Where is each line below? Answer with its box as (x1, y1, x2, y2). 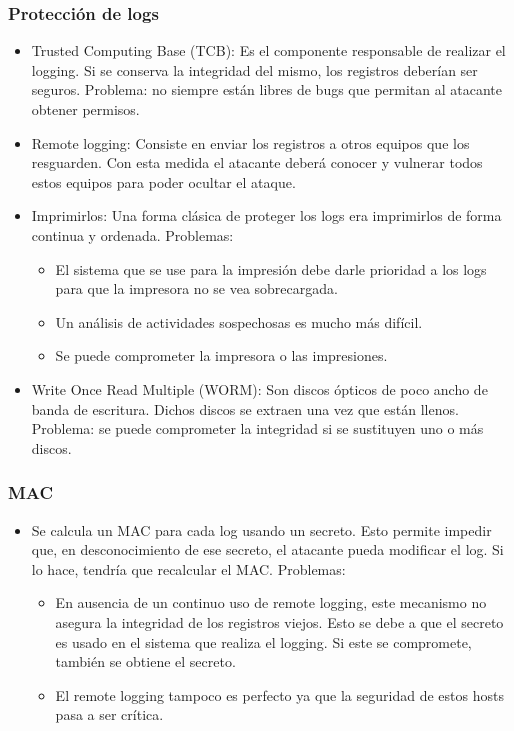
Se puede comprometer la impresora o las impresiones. (55, 345, 388, 366)
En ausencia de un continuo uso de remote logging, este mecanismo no (55, 592, 487, 613)
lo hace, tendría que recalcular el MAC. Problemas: (31, 558, 346, 579)
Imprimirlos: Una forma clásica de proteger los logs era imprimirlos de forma (31, 205, 502, 226)
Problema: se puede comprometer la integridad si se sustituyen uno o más (31, 418, 484, 439)
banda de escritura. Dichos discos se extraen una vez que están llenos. (31, 398, 459, 419)
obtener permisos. (31, 99, 140, 119)
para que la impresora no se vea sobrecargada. (55, 278, 338, 299)
